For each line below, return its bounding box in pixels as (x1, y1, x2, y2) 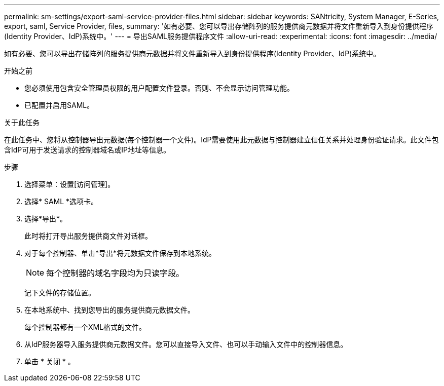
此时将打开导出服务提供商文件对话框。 (24, 231, 152, 240)
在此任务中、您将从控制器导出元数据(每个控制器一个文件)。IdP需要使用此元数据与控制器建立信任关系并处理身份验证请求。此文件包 (4, 135, 439, 144)
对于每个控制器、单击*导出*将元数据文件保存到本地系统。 (24, 249, 216, 257)
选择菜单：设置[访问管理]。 (24, 180, 115, 188)
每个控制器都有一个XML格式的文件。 (24, 323, 146, 331)
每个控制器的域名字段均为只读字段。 (46, 268, 184, 278)
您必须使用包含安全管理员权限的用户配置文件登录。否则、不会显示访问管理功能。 (24, 84, 294, 92)
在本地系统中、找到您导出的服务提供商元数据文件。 (24, 305, 195, 314)
